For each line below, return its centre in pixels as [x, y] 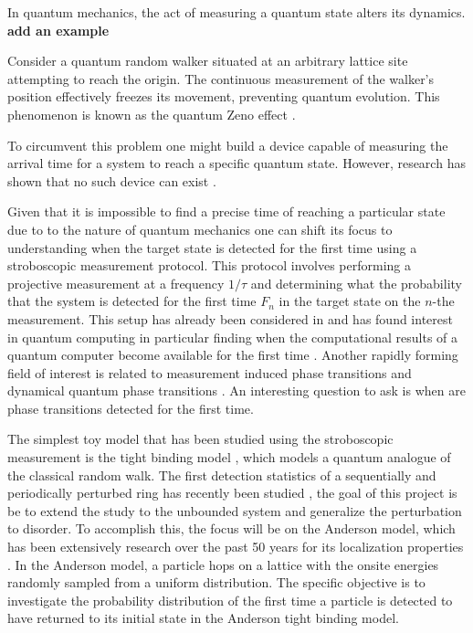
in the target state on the [350, 301]
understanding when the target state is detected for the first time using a [212, 247]
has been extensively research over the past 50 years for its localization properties [236, 547]
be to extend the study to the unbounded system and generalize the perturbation [235, 510]
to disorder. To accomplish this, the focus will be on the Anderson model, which [231, 528]
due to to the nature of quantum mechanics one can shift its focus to [200, 229]
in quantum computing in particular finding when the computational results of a [233, 337]
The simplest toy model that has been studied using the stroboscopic [200, 439]
